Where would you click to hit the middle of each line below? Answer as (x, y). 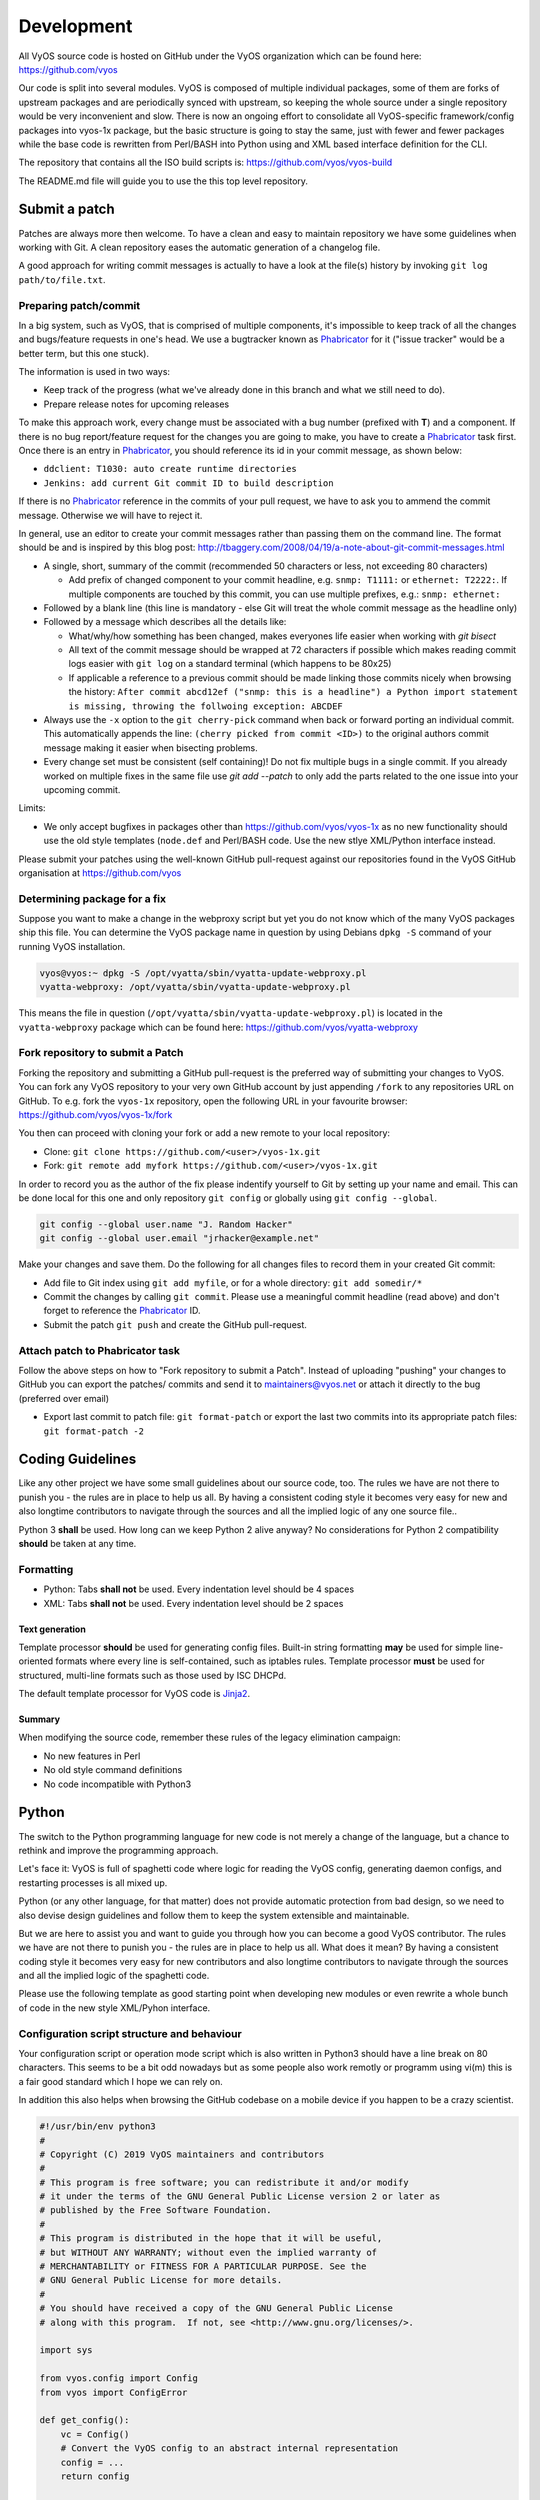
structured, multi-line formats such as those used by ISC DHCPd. (152, 1675)
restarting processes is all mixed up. (93, 1882)
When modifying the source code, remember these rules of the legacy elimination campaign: (209, 1737)
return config (95, 2476)
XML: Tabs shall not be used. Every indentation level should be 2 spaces (193, 1603)
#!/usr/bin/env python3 (98, 2126)
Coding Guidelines (77, 1459)
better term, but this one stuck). (84, 353)
